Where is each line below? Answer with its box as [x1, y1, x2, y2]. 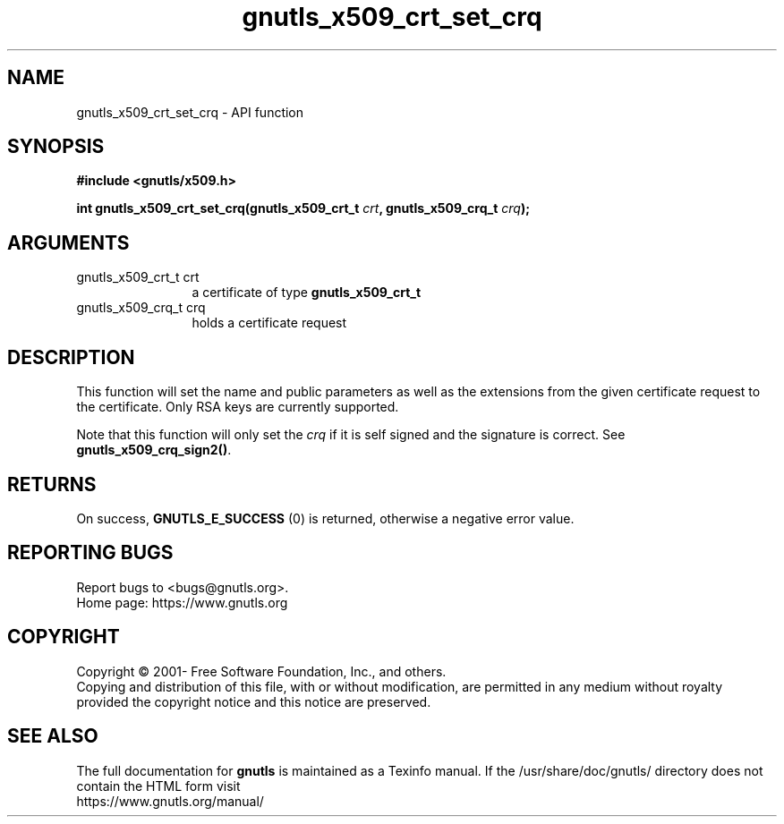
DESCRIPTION [7, 345, 135, 369]
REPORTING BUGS [7, 541, 174, 565]
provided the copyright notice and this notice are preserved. [76, 693, 431, 709]
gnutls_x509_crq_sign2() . [76, 442, 232, 458]
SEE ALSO [7, 725, 98, 748]
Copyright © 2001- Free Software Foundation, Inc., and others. [76, 663, 447, 679]
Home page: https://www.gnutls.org [76, 594, 288, 610]
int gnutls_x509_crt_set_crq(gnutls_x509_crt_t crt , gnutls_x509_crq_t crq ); [76, 200, 530, 217]
